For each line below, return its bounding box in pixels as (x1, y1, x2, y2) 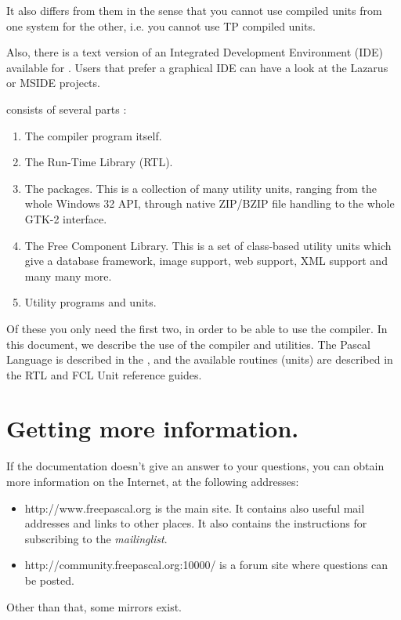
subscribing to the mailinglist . (24, 530, 168, 546)
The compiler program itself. (24, 127, 162, 143)
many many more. (24, 267, 112, 284)
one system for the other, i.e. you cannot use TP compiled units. (6, 17, 316, 34)
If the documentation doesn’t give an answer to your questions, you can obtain (6, 458, 385, 474)
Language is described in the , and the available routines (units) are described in (6, 351, 393, 368)
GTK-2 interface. (24, 210, 107, 227)
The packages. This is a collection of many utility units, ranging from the (24, 179, 377, 196)
